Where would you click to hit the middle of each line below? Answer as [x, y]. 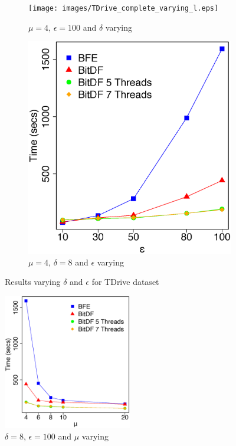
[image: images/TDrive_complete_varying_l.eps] [124, 8]
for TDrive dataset [125, 282]
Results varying [33, 282]
